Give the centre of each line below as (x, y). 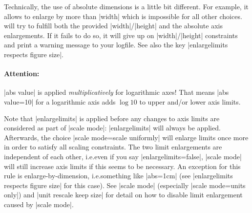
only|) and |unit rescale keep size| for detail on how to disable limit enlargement (123, 195)
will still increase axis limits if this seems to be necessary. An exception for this (122, 166)
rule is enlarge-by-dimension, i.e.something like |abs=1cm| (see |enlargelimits (118, 176)
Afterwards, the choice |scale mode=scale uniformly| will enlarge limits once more (126, 137)
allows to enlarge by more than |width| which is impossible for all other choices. (123, 16)
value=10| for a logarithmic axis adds (60, 101)
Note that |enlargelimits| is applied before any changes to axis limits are (112, 118)
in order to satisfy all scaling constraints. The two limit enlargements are (113, 147)
